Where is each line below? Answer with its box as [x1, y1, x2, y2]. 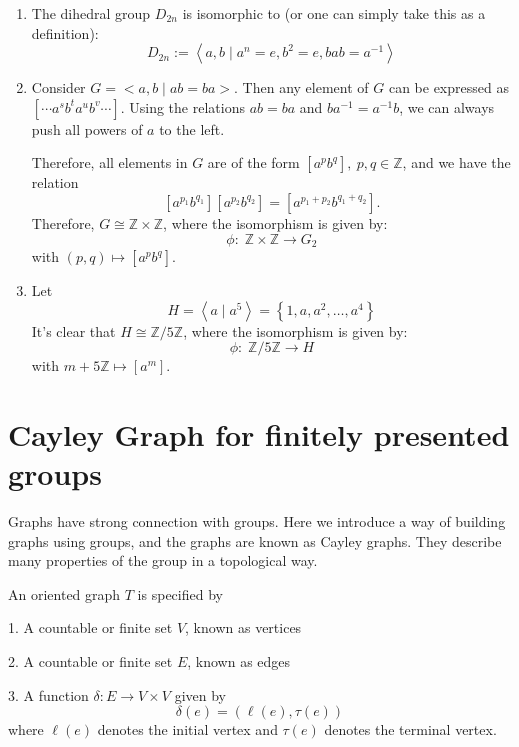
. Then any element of [234, 77, 369, 98]
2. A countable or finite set [8, 651, 173, 672]
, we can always [399, 96, 495, 117]
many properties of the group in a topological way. [8, 550, 318, 571]
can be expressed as [388, 77, 509, 98]
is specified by [137, 583, 223, 604]
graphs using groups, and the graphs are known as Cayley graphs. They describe [8, 530, 502, 551]
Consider [31, 77, 86, 98]
